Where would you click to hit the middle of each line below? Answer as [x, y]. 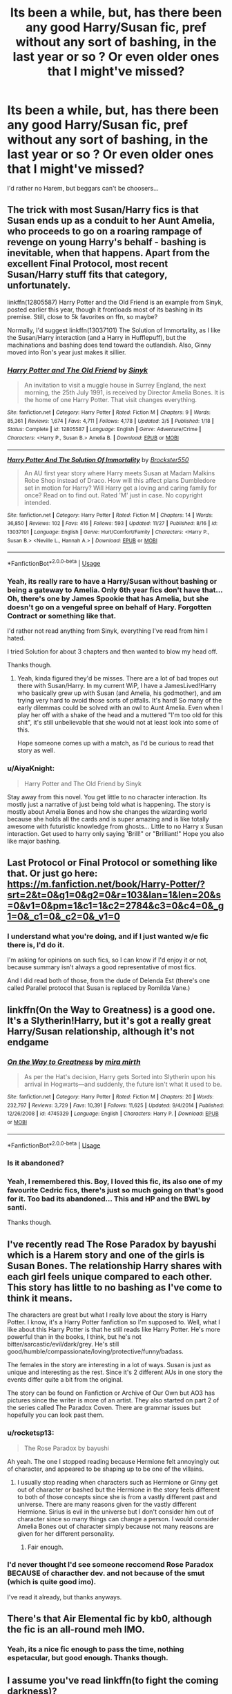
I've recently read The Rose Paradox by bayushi [112, 1244]
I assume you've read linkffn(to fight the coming [113, 1680]
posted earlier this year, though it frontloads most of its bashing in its [105, 310]
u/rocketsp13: [31, 1433]
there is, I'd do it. [36, 944]
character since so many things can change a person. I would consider [118, 1519]
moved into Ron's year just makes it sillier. [67, 352]
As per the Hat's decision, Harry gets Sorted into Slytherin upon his [120, 1076]
